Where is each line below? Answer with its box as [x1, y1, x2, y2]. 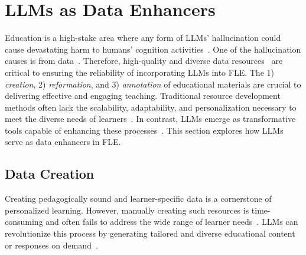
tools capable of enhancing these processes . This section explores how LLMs [5, 124, 284, 136]
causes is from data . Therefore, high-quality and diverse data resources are [5, 54, 283, 67]
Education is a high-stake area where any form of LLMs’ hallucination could [5, 31, 281, 44]
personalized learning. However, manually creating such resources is [5, 204, 249, 216]
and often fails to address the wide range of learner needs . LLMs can [45, 215, 298, 228]
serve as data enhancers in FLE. [5, 135, 121, 148]
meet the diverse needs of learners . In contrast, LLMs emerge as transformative [5, 112, 296, 125]
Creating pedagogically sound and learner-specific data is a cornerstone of [5, 192, 272, 205]
